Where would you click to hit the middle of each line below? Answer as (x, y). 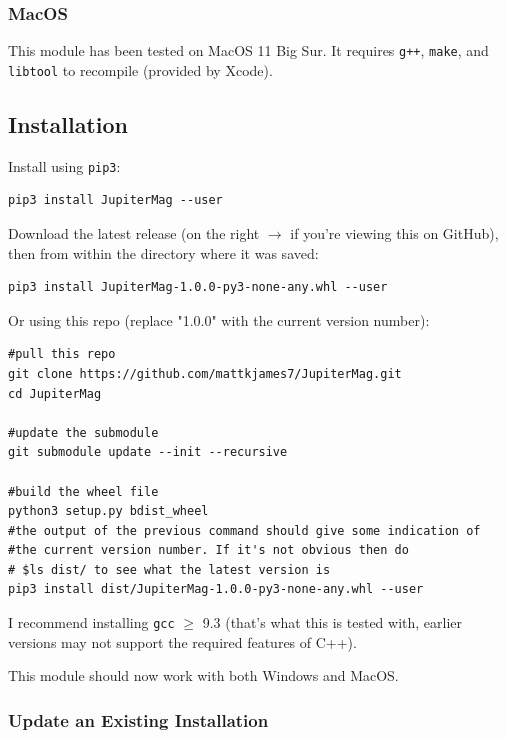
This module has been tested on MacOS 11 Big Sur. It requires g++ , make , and (248, 50)
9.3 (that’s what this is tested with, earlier (332, 622)
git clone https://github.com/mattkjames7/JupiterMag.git (205, 373)
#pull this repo (62, 354)
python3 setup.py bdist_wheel (108, 511)
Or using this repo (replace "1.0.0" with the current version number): (219, 319)
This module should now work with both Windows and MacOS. (203, 675)
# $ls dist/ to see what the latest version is (169, 569)
